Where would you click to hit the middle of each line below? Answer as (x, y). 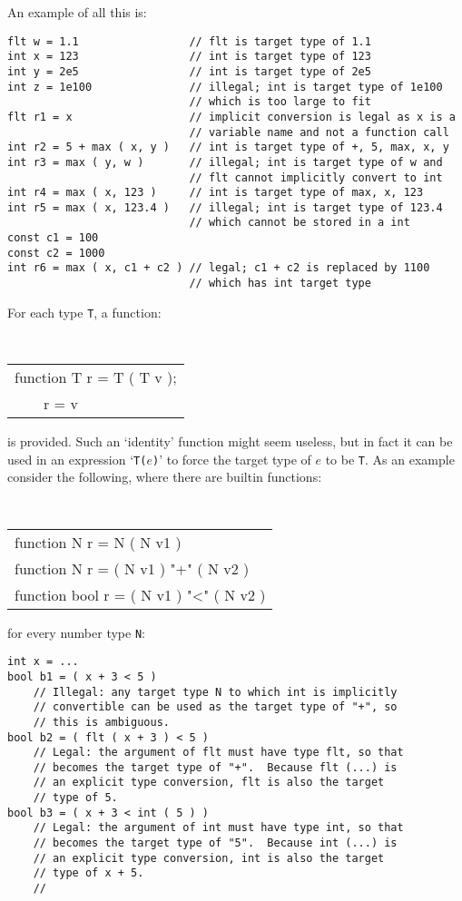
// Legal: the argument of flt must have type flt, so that (218, 753)
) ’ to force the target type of (231, 459)
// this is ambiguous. (101, 722)
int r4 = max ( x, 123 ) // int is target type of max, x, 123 (216, 193)
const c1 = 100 (53, 238)
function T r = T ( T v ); (96, 377)
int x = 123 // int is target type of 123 (189, 57)
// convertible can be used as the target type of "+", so (215, 707)
